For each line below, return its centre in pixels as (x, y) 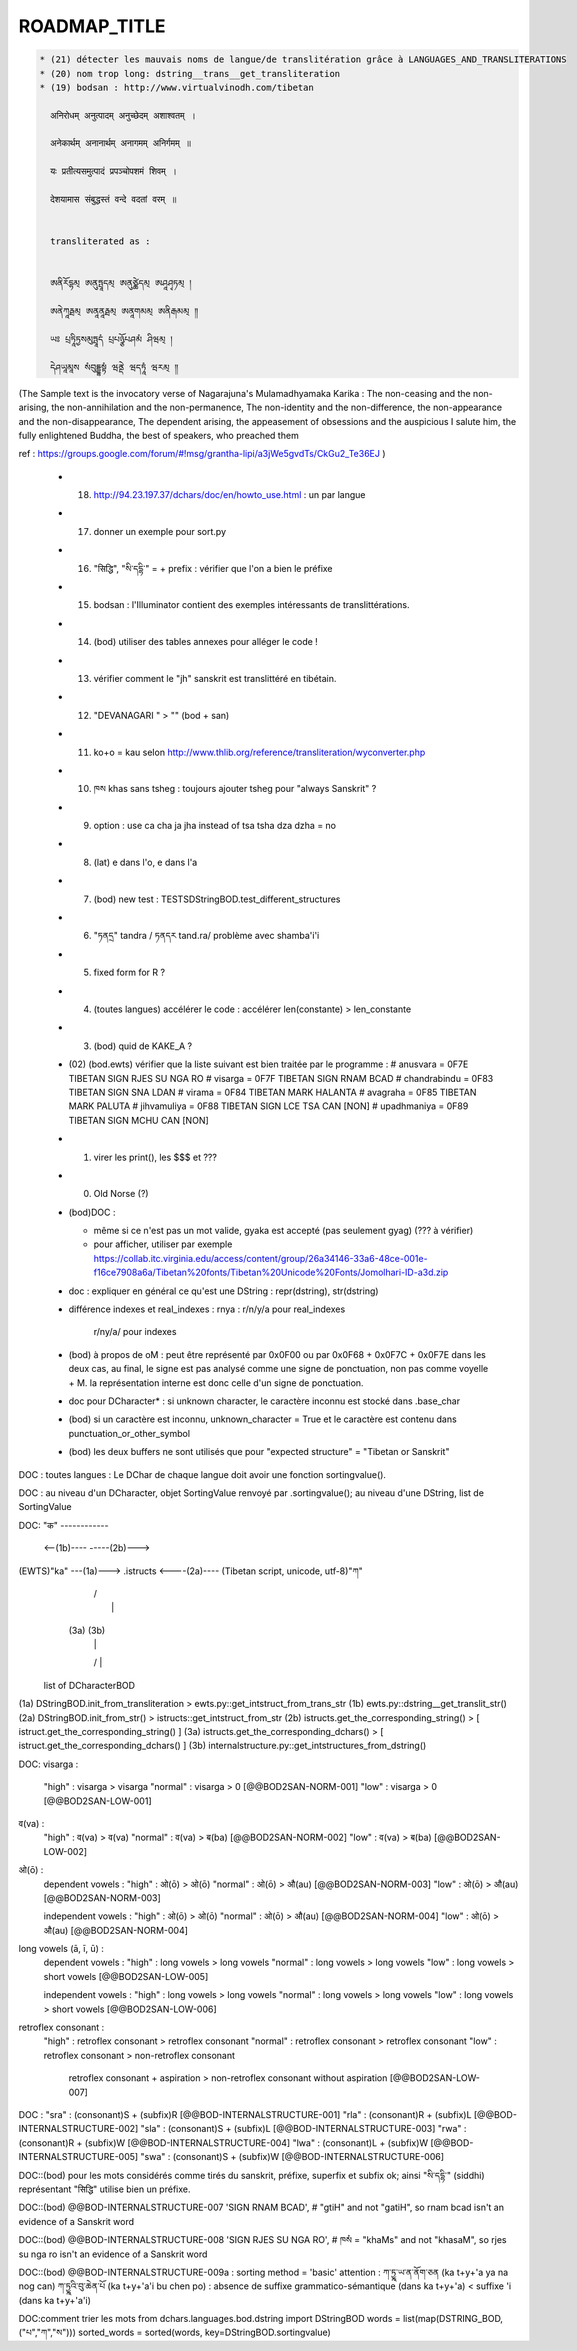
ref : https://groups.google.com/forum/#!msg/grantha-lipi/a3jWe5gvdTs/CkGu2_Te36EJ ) (202, 454)
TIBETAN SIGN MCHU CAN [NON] (138, 1120)
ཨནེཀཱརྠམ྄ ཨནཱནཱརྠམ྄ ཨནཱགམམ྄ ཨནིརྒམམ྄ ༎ (124, 311)
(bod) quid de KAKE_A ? (143, 1046)
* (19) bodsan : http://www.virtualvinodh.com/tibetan (176, 87)
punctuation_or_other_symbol (129, 1433)
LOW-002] (65, 1851)
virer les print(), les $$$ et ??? (155, 1157)
